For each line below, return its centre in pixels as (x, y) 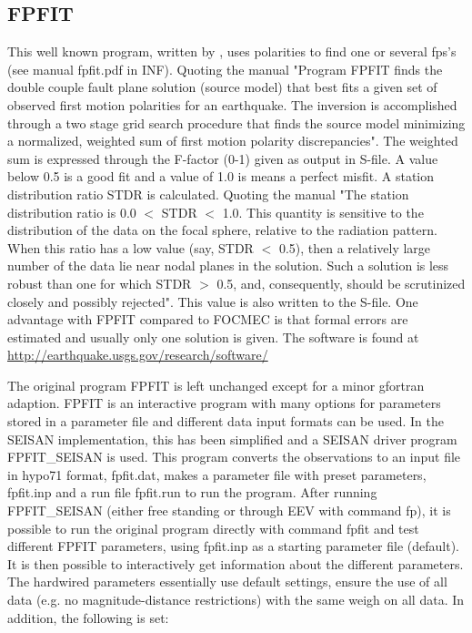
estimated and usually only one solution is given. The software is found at (213, 337)
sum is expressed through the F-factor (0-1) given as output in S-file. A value (223, 158)
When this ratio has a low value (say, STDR (131, 247)
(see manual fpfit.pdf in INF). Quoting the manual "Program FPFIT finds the (225, 69)
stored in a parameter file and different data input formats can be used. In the (226, 421)
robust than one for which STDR (100, 283)
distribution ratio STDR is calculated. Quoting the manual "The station (208, 194)
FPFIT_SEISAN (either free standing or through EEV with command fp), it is (229, 510)
